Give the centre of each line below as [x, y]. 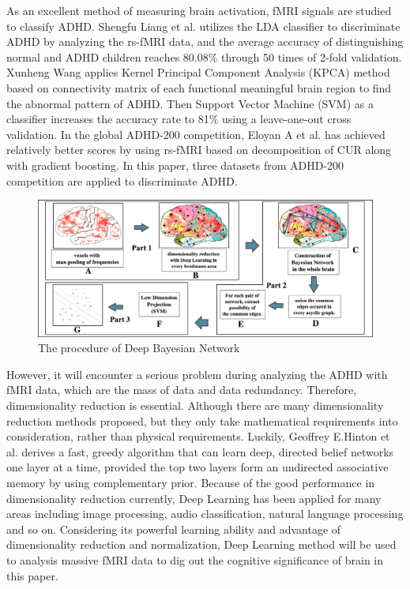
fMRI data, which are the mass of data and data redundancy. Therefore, [182, 390]
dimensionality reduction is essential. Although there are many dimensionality [195, 405]
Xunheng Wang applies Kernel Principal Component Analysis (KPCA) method [198, 72]
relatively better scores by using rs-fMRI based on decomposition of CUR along [199, 150]
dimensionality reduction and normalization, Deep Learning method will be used [201, 544]
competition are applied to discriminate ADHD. [122, 180]
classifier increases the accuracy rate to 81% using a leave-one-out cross [179, 119]
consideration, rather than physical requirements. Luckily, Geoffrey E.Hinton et [198, 436]
